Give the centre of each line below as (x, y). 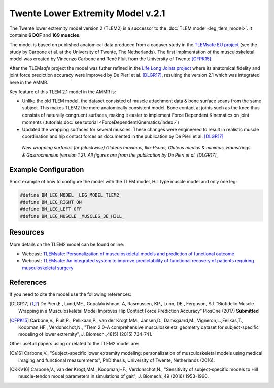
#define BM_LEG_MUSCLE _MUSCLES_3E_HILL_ (72, 216)
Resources (27, 232)
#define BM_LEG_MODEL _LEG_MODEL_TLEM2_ (71, 195)
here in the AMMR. (29, 82)
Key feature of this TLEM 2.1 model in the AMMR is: (63, 92)
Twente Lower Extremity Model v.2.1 (87, 13)
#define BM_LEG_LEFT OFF (51, 209)
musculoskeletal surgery (48, 268)
